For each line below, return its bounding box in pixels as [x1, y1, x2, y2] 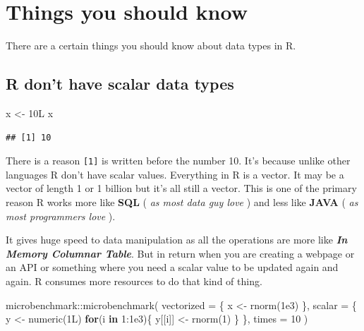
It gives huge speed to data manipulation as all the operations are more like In [6, 232, 348, 247]
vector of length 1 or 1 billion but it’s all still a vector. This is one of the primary [6, 181, 357, 195]
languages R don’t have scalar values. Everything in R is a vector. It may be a [6, 167, 344, 181]
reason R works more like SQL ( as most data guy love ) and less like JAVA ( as [6, 194, 358, 209]
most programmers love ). [6, 208, 116, 223]
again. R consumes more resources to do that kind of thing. [6, 273, 262, 288]
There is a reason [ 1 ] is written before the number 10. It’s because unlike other [6, 153, 351, 168]
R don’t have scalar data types [6, 73, 234, 95]
